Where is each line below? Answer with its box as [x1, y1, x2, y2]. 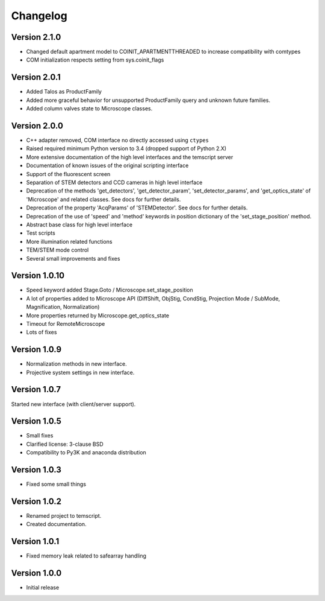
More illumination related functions [26, 238, 113, 245]
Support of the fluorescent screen [26, 170, 111, 177]
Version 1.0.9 [11, 345, 62, 355]
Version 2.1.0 [11, 32, 61, 42]
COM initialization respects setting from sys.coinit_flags [26, 56, 164, 63]
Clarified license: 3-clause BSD [26, 440, 104, 448]
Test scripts [26, 229, 55, 237]
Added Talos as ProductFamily [26, 88, 102, 95]
